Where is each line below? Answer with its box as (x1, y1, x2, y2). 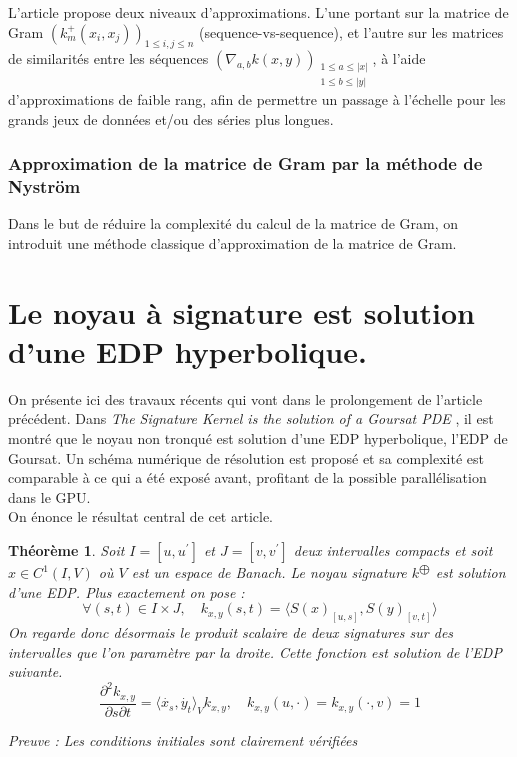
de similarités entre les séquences (8, 48, 209, 69)
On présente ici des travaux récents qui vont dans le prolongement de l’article (8, 388, 483, 409)
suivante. (8, 661, 63, 682)
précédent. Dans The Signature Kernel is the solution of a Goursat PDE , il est (8, 408, 494, 429)
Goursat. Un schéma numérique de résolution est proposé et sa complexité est (8, 447, 484, 468)
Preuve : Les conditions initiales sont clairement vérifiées (8, 729, 358, 750)
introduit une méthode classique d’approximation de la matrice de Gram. (8, 232, 457, 253)
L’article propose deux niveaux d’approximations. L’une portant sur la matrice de (8, 2, 509, 22)
